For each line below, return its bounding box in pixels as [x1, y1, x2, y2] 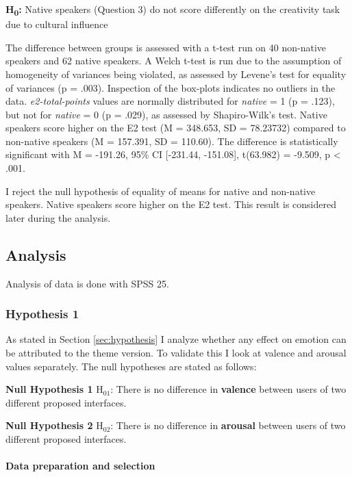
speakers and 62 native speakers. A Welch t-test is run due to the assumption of [5, 53, 342, 68]
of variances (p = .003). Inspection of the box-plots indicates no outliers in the [5, 80, 336, 94]
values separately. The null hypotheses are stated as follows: [5, 359, 257, 373]
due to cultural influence [5, 17, 108, 31]
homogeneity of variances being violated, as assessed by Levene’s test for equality [5, 66, 347, 81]
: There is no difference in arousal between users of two [110, 418, 346, 433]
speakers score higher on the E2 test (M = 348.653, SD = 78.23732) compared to [5, 120, 346, 135]
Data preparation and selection [5, 459, 155, 473]
